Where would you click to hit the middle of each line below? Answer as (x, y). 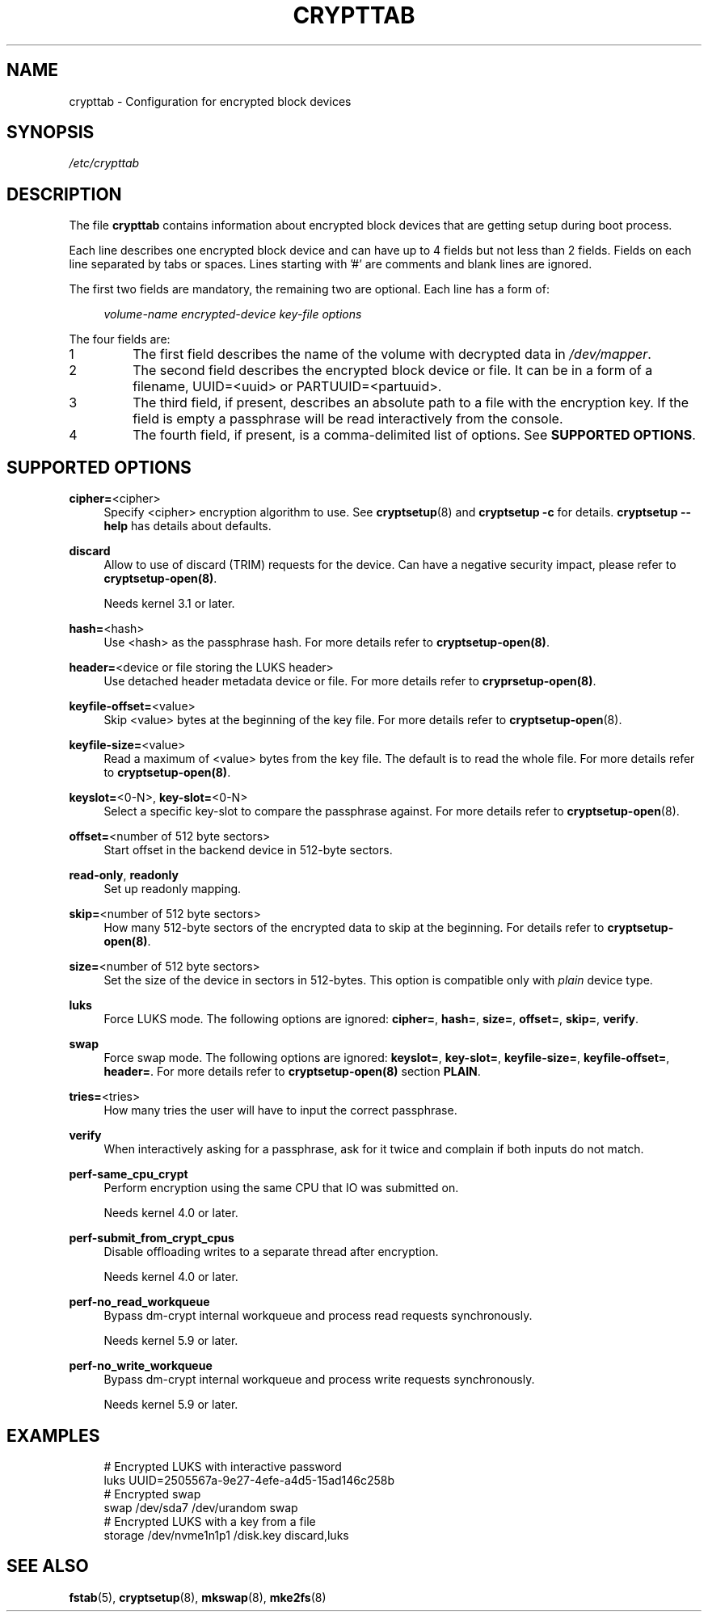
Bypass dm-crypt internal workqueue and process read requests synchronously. (318, 1316)
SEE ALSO (48, 1566)
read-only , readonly (124, 875)
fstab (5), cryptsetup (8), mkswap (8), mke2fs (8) (198, 1597)
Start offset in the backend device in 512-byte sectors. (248, 850)
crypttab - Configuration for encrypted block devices (210, 101)
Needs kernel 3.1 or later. (169, 604)
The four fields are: (120, 339)
